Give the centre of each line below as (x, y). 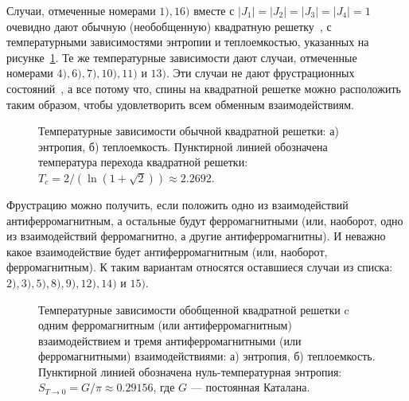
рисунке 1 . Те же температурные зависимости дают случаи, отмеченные (182, 57)
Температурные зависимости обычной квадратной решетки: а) (189, 131)
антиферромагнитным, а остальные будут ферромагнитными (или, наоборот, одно (205, 220)
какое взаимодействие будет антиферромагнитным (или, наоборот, (167, 251)
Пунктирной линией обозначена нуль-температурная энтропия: (190, 371)
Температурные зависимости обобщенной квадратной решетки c (194, 309)
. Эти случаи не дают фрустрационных (261, 73)
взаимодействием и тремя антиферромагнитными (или (170, 340)
